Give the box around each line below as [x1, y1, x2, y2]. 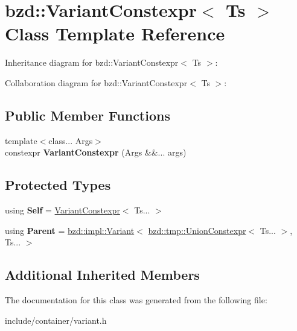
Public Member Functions [5, 106, 170, 124]
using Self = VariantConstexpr [5, 204, 120, 216]
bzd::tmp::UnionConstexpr [148, 224, 246, 236]
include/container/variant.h [5, 314, 107, 326]
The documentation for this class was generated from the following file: [5, 294, 267, 306]
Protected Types [5, 175, 111, 194]
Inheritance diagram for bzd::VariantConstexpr [5, 56, 179, 69]
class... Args [48, 134, 93, 147]
